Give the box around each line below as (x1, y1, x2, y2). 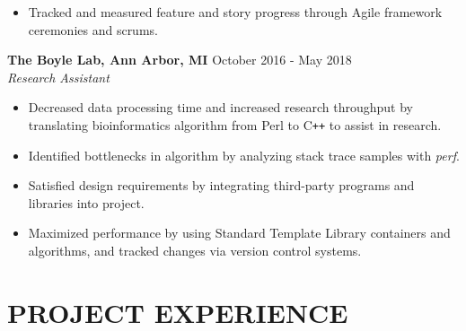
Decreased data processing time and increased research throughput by (28, 98, 413, 117)
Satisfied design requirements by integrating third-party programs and (28, 176, 415, 195)
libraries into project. (28, 193, 145, 212)
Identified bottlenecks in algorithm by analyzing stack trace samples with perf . (28, 145, 460, 164)
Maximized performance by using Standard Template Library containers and (28, 223, 451, 242)
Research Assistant (7, 67, 110, 86)
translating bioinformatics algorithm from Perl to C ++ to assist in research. (28, 115, 442, 134)
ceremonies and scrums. (28, 20, 158, 39)
